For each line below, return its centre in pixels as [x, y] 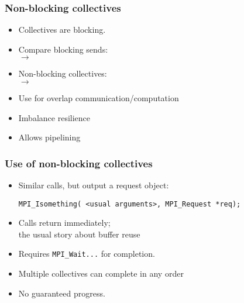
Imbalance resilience [54, 117]
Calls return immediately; [64, 223]
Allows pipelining [49, 137]
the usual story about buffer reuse [79, 234]
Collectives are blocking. [62, 30]
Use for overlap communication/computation [99, 98]
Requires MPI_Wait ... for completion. [87, 254]
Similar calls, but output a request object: [94, 185]
